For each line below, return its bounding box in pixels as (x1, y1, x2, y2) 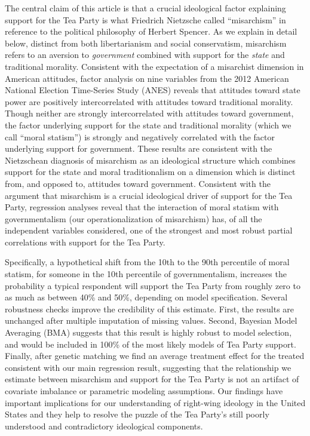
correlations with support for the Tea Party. (5, 235, 165, 248)
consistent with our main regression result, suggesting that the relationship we (5, 361, 291, 373)
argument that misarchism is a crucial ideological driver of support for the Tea (5, 189, 293, 201)
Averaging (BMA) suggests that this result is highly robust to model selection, (5, 326, 292, 339)
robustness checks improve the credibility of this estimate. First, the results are (5, 302, 294, 315)
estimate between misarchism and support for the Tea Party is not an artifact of (5, 373, 299, 385)
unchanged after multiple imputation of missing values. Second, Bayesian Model (5, 314, 297, 327)
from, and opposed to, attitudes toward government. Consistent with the (5, 177, 271, 189)
